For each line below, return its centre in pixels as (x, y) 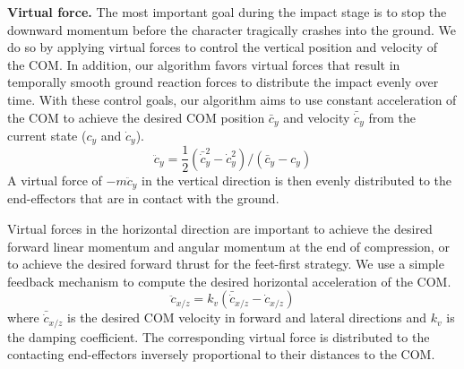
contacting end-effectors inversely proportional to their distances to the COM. (221, 354)
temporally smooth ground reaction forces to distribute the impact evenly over (223, 82)
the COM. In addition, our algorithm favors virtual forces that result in (204, 64)
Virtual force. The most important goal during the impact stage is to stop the (227, 12)
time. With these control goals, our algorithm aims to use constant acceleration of (232, 99)
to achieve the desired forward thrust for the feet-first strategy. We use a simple (226, 264)
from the (392, 117)
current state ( (47, 136)
